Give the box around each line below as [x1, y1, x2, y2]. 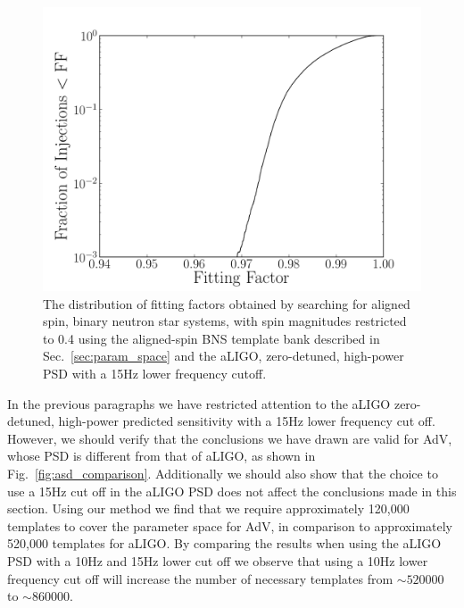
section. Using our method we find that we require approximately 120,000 [7, 499, 410, 518]
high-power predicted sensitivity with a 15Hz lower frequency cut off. [58, 412, 435, 430]
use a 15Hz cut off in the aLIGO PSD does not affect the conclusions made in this [7, 481, 457, 500]
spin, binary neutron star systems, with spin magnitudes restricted [43, 312, 407, 330]
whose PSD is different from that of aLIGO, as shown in [7, 446, 316, 465]
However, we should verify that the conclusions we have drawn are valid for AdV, [7, 429, 452, 447]
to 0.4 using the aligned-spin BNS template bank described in [43, 329, 380, 347]
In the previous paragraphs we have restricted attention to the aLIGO [7, 394, 391, 412]
